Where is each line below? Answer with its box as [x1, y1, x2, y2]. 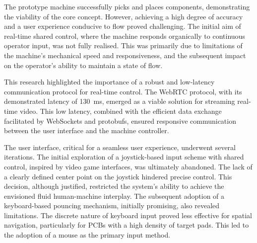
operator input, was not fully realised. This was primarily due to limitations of [4, 40, 243, 51]
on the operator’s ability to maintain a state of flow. [4, 60, 163, 70]
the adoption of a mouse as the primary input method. [4, 230, 171, 240]
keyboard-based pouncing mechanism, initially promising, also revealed [4, 200, 220, 211]
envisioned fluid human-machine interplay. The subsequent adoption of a [4, 190, 225, 201]
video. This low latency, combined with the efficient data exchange [19, 105, 222, 116]
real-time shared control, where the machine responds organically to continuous [4, 30, 245, 41]
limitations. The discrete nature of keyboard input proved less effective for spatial [4, 210, 252, 220]
